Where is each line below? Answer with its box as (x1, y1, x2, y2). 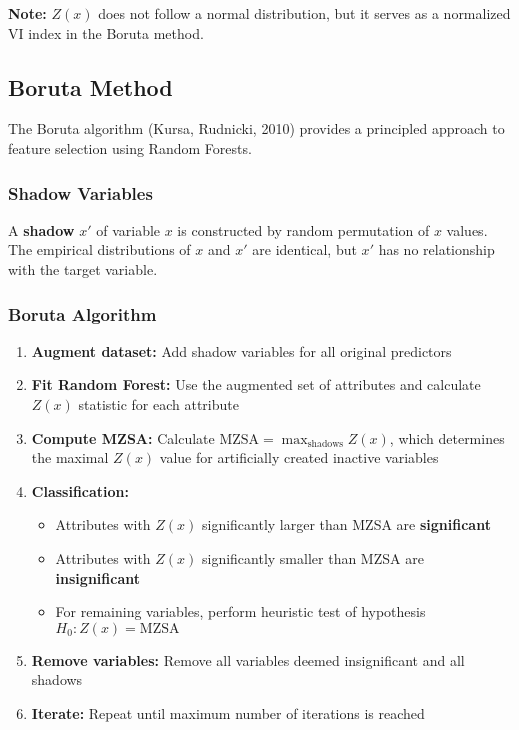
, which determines (389, 427, 505, 448)
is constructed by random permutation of (177, 219, 430, 240)
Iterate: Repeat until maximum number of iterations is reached (31, 702, 425, 723)
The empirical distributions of (8, 239, 191, 260)
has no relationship (378, 239, 495, 260)
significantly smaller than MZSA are (201, 547, 424, 568)
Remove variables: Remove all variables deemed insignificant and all (31, 649, 465, 670)
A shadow (8, 219, 75, 240)
